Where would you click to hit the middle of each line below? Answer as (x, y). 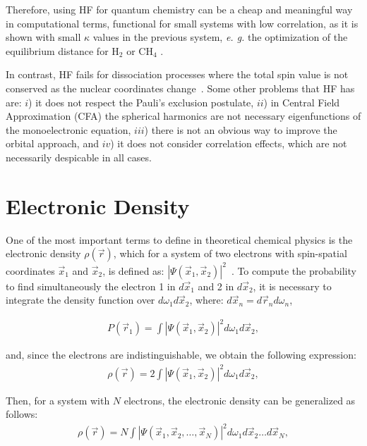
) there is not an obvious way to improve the (241, 129)
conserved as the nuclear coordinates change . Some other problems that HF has (180, 88)
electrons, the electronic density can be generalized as (240, 400)
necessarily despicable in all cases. (79, 157)
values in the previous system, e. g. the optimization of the (220, 37)
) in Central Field (302, 102)
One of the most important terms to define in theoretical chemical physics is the (179, 239)
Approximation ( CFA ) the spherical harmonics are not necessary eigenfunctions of (183, 116)
